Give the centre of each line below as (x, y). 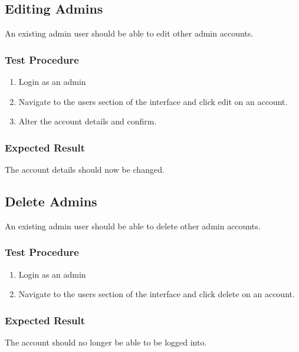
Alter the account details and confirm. (88, 121)
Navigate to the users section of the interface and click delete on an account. (157, 294)
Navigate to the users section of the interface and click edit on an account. (153, 101)
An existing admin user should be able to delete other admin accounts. (133, 226)
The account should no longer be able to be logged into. (106, 342)
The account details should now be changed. (85, 170)
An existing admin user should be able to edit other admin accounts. (129, 33)
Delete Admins (51, 201)
